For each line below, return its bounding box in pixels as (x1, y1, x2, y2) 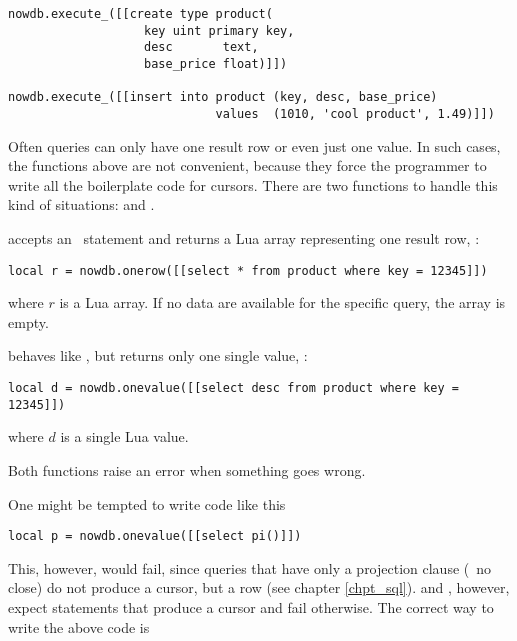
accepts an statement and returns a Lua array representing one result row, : (8, 227, 480, 248)
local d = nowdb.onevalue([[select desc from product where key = (8, 381, 460, 395)
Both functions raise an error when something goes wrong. (8, 459, 366, 480)
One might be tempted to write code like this (8, 493, 286, 514)
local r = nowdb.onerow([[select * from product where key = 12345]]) (8, 263, 488, 278)
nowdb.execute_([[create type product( (8, 7, 273, 21)
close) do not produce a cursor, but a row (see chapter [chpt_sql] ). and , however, (8, 577, 510, 598)
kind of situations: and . (8, 194, 155, 215)
